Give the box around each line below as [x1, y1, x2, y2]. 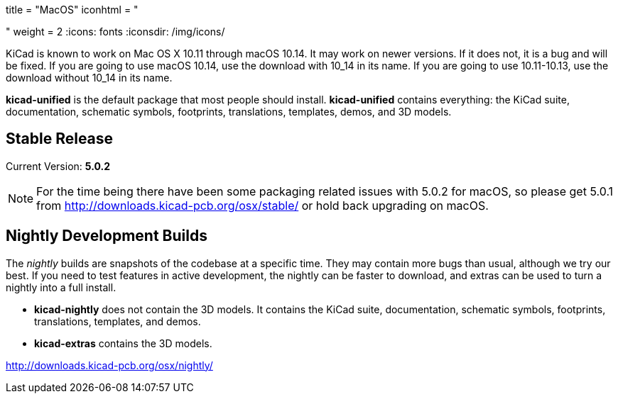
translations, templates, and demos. [34, 315, 201, 327]
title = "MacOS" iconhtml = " [6, 4, 139, 16]
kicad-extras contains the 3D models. [34, 337, 212, 349]
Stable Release [6, 130, 114, 148]
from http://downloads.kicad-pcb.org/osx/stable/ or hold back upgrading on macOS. [36, 198, 489, 213]
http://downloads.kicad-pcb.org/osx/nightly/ [6, 359, 213, 371]
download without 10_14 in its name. [6, 72, 173, 84]
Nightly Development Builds [6, 227, 207, 245]
